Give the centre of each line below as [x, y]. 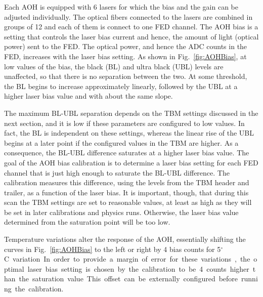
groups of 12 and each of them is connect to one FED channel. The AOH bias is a [131, 27]
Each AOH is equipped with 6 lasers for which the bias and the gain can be [121, 7]
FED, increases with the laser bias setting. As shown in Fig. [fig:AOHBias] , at [125, 56]
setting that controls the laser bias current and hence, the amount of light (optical [131, 36]
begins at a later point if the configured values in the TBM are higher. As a [121, 142]
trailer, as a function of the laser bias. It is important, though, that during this [126, 192]
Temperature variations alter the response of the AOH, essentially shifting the [125, 239]
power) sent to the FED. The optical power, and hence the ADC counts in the [126, 46]
